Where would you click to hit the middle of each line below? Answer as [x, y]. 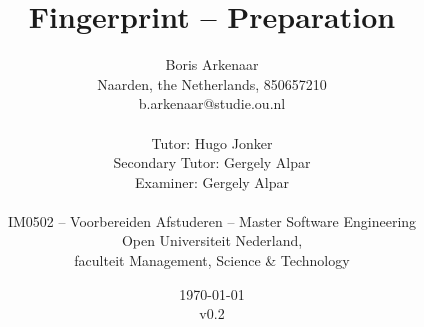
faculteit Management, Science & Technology [212, 260]
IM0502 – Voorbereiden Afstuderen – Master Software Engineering [212, 220]
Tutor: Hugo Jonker [212, 142]
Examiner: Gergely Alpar [212, 181]
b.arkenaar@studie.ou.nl [212, 103]
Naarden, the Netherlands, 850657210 [212, 83]
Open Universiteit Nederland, [212, 240]
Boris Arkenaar [212, 64]
